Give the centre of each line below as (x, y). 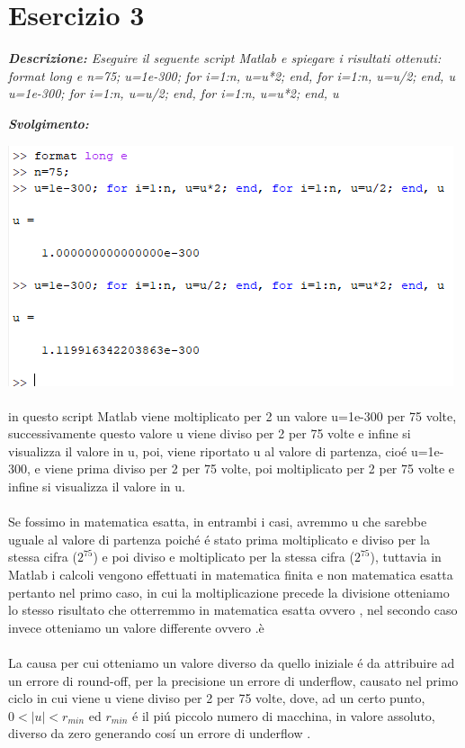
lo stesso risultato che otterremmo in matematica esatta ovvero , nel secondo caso (233, 610)
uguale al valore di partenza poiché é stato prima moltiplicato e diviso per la (219, 539)
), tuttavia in (406, 557)
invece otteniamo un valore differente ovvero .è (136, 627)
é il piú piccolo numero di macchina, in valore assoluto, (284, 715)
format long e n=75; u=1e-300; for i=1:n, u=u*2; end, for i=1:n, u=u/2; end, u (232, 75)
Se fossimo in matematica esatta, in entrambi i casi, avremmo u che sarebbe (218, 522)
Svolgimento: (49, 123)
